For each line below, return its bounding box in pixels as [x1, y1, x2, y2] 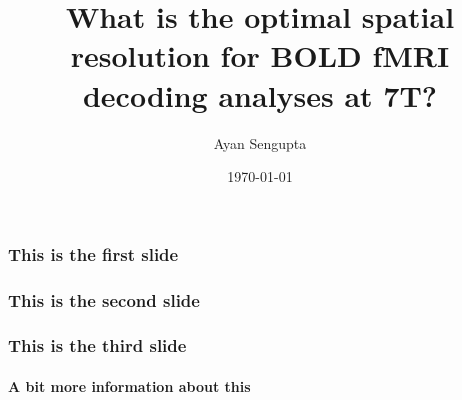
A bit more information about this [8, 375, 251, 396]
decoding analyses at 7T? [82, 74, 438, 115]
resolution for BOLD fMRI [70, 35, 450, 76]
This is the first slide [8, 241, 179, 266]
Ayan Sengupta [213, 132, 307, 153]
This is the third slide [8, 333, 187, 358]
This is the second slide [8, 287, 200, 312]
